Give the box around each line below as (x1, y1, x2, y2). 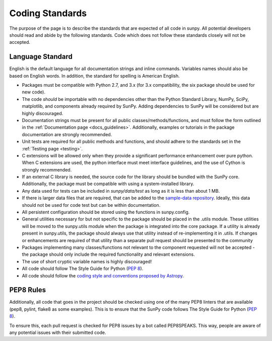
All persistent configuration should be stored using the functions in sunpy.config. (22, 209, 190, 215)
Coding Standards (9, 8, 87, 19)
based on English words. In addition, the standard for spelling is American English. (9, 73, 180, 79)
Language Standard (9, 52, 73, 61)
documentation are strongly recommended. (22, 131, 112, 137)
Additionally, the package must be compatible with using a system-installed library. (22, 181, 194, 187)
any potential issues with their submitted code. (9, 329, 106, 335)
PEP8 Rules (9, 286, 46, 295)
